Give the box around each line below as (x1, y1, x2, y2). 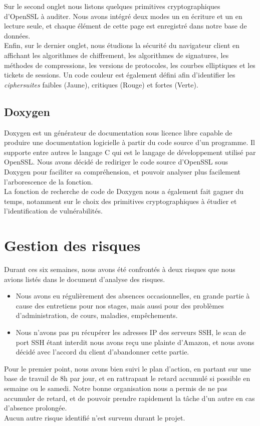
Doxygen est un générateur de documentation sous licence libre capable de (4, 127, 232, 137)
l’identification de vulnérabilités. (4, 205, 103, 216)
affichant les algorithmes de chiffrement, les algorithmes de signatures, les (4, 49, 229, 60)
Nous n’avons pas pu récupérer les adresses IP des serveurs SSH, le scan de (16, 326, 246, 337)
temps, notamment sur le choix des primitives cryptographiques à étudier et (4, 195, 237, 206)
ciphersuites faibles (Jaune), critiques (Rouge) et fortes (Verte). (4, 79, 198, 89)
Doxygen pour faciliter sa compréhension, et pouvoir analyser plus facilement (4, 166, 241, 176)
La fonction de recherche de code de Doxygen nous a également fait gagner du (4, 186, 244, 196)
